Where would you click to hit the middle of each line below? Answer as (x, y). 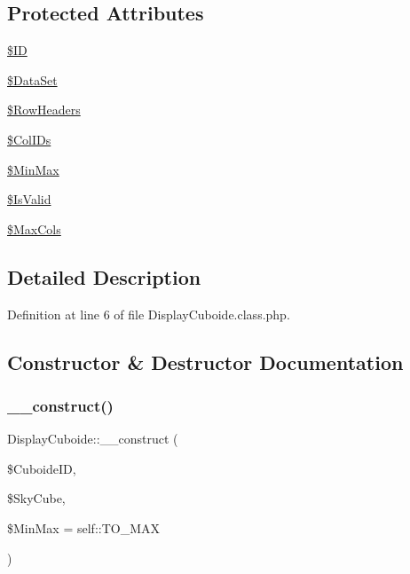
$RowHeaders (44, 110)
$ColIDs (29, 139)
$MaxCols (34, 228)
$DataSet (32, 79)
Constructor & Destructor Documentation (205, 362)
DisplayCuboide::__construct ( (93, 439)
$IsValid (29, 199)
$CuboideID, (42, 468)
